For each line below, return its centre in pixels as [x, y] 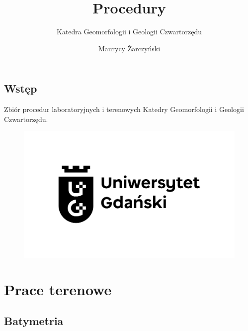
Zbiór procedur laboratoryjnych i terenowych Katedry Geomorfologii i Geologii [124, 109]
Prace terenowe [58, 289]
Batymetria [34, 321]
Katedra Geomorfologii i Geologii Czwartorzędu [129, 32]
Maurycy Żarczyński [129, 48]
